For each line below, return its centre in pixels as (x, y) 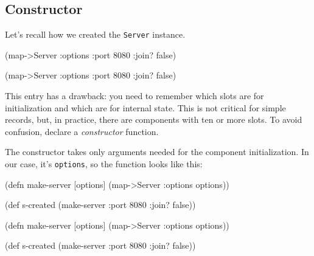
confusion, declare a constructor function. (82, 131)
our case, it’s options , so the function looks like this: (104, 164)
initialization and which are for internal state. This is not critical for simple (145, 107)
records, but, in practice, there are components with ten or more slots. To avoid (154, 119)
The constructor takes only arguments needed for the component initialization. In (157, 152)
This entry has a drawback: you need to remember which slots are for (134, 96)
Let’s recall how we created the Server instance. (95, 34)
